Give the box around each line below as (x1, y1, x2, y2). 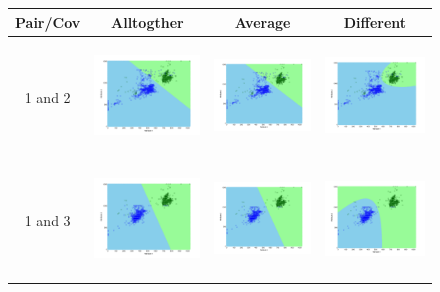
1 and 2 (24, 86, 71, 107)
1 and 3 (24, 209, 71, 230)
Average (234, 11, 291, 32)
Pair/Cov (15, 11, 81, 32)
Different (343, 11, 407, 32)
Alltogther (111, 11, 184, 32)
